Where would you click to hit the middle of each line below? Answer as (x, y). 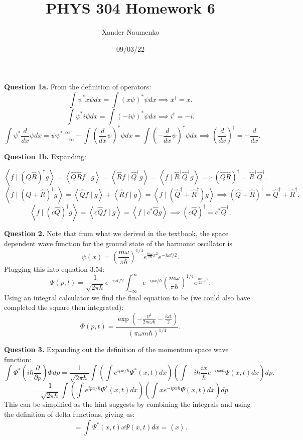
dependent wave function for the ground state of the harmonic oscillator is (118, 243)
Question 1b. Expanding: (45, 156)
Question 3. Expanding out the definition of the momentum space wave (116, 349)
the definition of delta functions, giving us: (69, 414)
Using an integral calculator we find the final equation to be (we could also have (127, 297)
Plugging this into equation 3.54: (54, 268)
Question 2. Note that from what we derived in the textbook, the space (116, 233)
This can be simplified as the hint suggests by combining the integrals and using (127, 404)
